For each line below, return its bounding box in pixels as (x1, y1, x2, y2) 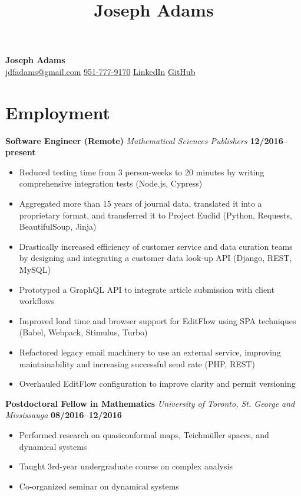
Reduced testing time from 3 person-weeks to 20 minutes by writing (19, 165, 264, 178)
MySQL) (19, 263, 51, 276)
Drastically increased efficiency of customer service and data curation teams (19, 240, 293, 252)
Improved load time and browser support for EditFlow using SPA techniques (19, 314, 296, 327)
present (5, 146, 36, 158)
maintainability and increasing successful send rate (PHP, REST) (19, 357, 256, 370)
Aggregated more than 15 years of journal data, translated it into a (19, 197, 262, 210)
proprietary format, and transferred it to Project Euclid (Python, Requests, (19, 208, 292, 221)
